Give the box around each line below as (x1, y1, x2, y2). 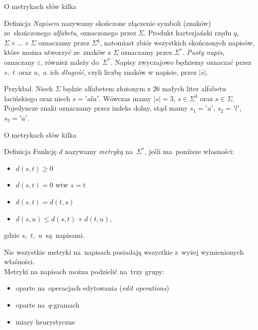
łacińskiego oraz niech (4, 93, 71, 103)
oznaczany (4, 56, 35, 67)
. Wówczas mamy (98, 93, 152, 103)
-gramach (51, 300, 80, 310)
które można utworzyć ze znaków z (4, 47, 111, 57)
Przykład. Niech (4, 83, 53, 94)
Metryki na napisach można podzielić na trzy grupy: (4, 266, 165, 276)
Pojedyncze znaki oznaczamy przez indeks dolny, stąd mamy (4, 103, 188, 113)
